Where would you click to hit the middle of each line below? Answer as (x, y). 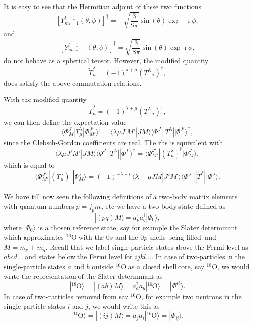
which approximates (34, 237)
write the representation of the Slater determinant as (83, 276)
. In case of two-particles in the (198, 257)
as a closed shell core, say (166, 266)
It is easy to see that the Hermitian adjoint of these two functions (103, 6)
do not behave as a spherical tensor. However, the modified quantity (106, 61)
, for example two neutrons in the (191, 296)
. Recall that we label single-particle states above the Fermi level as (147, 246)
